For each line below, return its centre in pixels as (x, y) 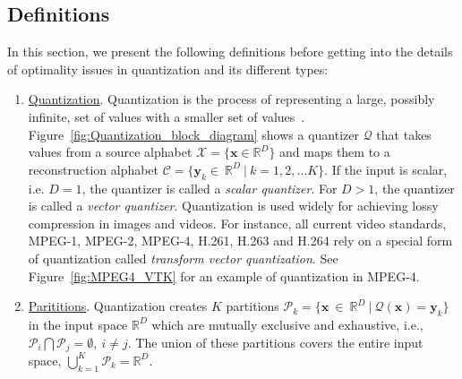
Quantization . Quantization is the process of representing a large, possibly (231, 99)
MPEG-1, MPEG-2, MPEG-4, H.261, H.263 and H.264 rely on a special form (240, 241)
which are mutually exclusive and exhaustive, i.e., (287, 324)
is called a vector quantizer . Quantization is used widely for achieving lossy (233, 206)
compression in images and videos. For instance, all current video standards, (237, 223)
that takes (404, 134)
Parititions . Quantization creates (118, 306)
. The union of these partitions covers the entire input (275, 342)
